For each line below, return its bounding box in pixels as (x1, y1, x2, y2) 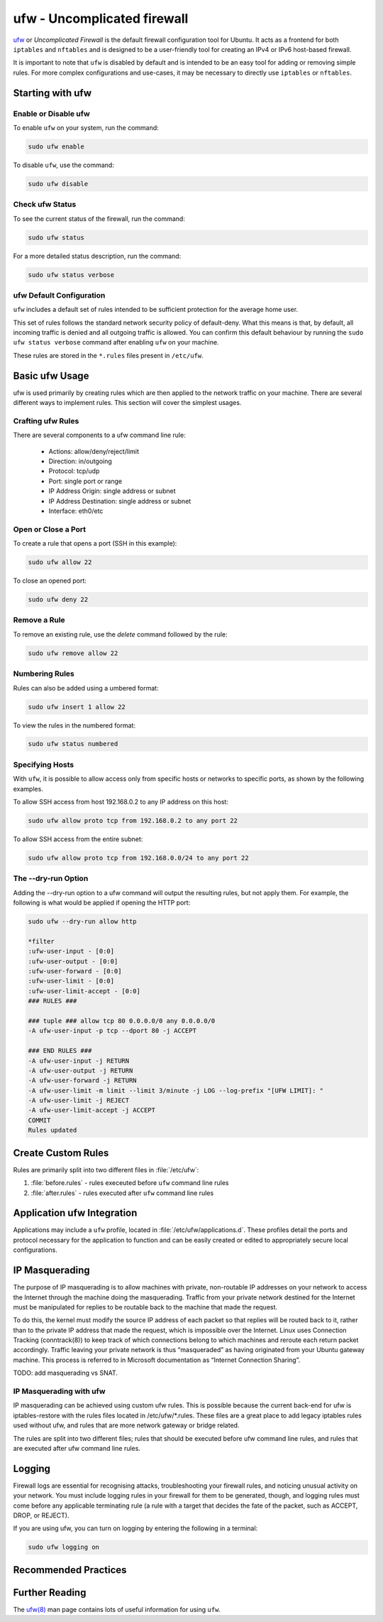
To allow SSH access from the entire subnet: (13, 835, 143, 843)
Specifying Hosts (13, 759, 74, 769)
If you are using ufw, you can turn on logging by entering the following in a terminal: (13, 1524, 258, 1532)
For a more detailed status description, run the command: (13, 252, 182, 260)
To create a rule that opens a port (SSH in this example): (13, 539, 177, 548)
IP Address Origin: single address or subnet (48, 487, 176, 495)
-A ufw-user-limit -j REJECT (28, 1096, 130, 1105)
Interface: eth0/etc (48, 507, 104, 515)
